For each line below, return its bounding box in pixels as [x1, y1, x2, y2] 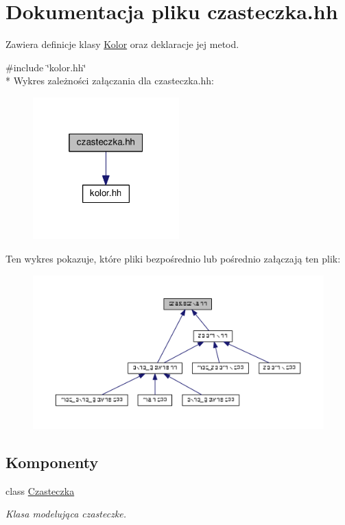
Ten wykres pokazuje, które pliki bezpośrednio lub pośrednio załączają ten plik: [5, 252, 341, 266]
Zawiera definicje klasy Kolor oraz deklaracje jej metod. [5, 37, 239, 51]
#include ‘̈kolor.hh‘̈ [5, 60, 86, 74]
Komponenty [5, 452, 99, 473]
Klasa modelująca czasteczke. [5, 506, 127, 521]
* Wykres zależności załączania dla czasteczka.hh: [5, 73, 214, 88]
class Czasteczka [5, 483, 75, 498]
